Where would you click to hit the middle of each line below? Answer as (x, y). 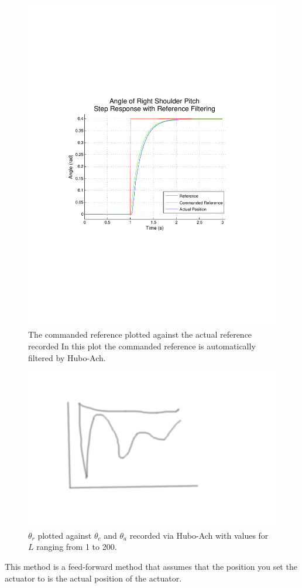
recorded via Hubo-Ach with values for (199, 535)
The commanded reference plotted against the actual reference (140, 334)
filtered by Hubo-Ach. (67, 357)
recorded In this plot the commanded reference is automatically (142, 346)
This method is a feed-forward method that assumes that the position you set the (151, 567)
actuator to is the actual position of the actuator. (93, 578)
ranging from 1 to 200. (77, 547)
